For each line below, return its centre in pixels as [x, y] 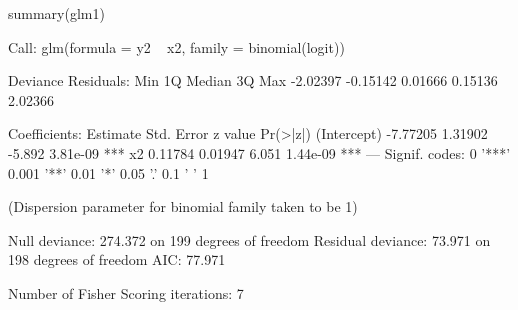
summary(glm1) [56, 13]
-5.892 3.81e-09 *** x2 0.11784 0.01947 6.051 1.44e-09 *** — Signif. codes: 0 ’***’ [259, 152]
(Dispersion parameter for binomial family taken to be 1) [183, 206]
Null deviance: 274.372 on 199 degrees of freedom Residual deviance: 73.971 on [249, 239]
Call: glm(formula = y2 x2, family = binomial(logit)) [176, 46]
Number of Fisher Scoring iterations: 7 [126, 292]
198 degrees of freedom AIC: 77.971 [117, 259]
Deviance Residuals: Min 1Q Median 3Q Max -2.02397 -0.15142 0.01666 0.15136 [253, 80]
